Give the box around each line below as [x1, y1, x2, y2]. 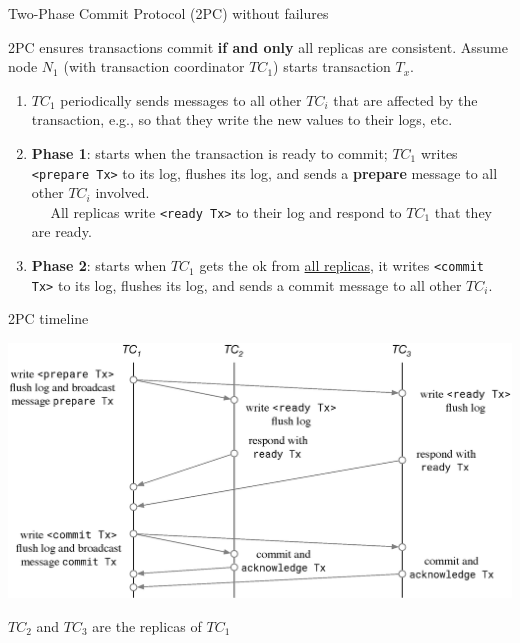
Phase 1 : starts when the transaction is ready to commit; [31, 142, 388, 163]
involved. [95, 182, 150, 203]
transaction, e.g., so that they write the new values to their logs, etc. [31, 109, 453, 130]
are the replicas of [92, 616, 202, 636]
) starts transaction [273, 56, 391, 77]
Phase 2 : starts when [31, 255, 167, 276]
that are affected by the [333, 89, 478, 110]
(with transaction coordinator [63, 56, 245, 77]
